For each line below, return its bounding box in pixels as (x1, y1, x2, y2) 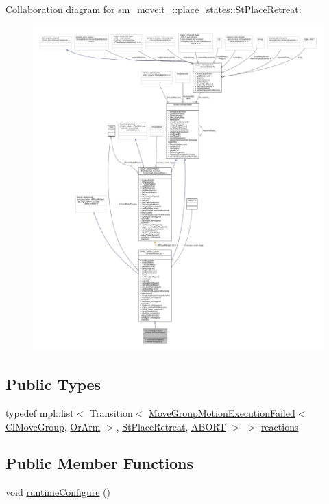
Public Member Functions (5, 453, 193, 474)
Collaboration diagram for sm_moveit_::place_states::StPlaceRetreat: (5, 2, 302, 16)
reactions (260, 419, 299, 433)
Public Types (5, 374, 101, 395)
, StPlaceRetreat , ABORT (116, 419, 226, 433)
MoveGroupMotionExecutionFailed (149, 405, 295, 420)
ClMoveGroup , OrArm (5, 419, 101, 433)
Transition (89, 405, 133, 420)
